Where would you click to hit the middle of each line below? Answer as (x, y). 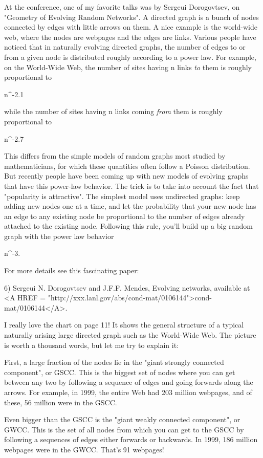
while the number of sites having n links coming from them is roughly (113, 111)
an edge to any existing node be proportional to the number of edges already (125, 216)
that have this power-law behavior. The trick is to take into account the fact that (131, 186)
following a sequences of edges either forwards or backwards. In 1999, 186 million (131, 439)
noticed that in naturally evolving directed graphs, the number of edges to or (125, 47)
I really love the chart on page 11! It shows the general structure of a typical (124, 325)
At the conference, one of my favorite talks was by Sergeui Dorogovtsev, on (122, 7)
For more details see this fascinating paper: (72, 270)
